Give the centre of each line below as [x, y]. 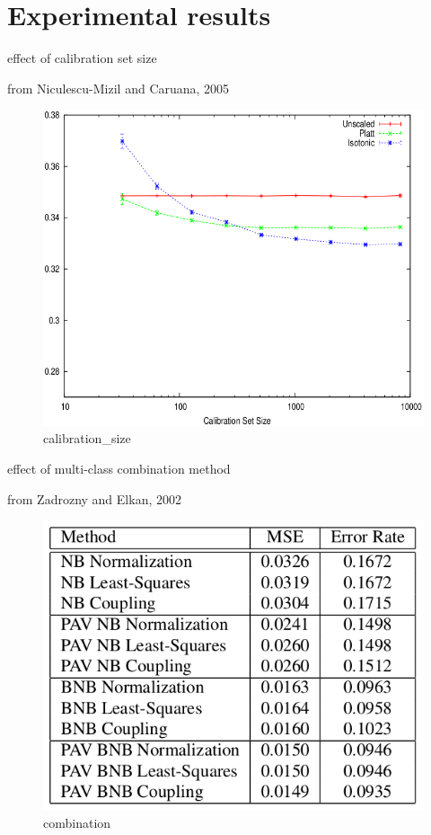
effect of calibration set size [82, 58]
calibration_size [87, 438]
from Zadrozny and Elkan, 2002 [94, 498]
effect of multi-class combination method [119, 469]
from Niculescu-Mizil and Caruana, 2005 [119, 88]
